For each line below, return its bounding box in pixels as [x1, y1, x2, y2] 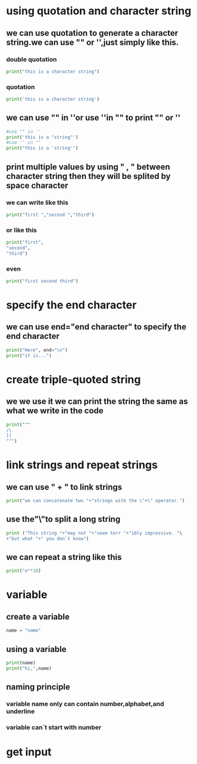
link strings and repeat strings [6, 458, 158, 472]
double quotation [6, 55, 57, 63]
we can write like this [6, 198, 68, 206]
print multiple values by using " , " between [6, 162, 171, 172]
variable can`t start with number [6, 723, 102, 731]
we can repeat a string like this [6, 552, 122, 562]
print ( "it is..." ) [6, 352, 52, 358]
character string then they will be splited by [6, 171, 171, 181]
